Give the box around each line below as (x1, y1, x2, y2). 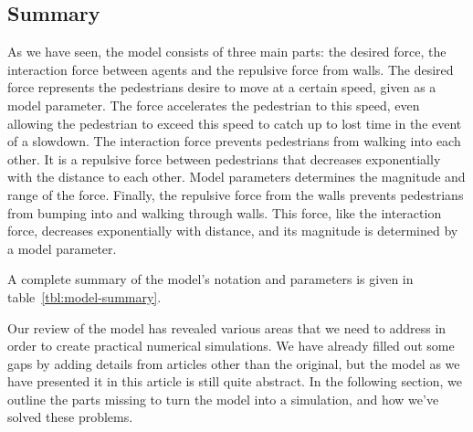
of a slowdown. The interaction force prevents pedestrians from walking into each (7, 132, 461, 151)
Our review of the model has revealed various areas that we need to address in (7, 318, 447, 337)
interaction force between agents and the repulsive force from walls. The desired (7, 59, 454, 79)
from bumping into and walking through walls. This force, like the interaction (7, 203, 442, 222)
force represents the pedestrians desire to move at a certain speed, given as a (7, 78, 436, 97)
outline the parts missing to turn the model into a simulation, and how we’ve (7, 389, 439, 408)
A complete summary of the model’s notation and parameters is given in (7, 269, 414, 289)
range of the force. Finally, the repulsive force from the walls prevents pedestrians (7, 184, 464, 204)
